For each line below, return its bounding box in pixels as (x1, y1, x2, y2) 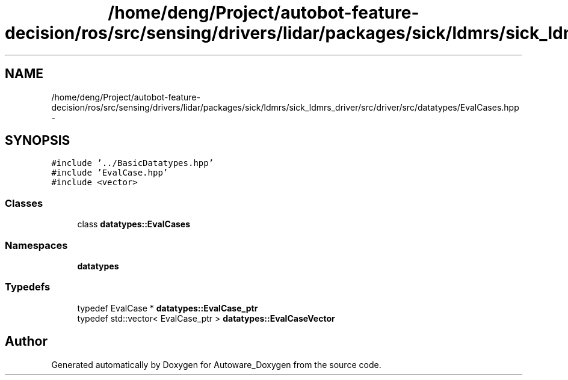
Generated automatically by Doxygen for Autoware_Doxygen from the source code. (51, 359, 381, 370)
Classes (5, 197, 43, 209)
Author (5, 334, 48, 349)
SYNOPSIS (5, 133, 70, 149)
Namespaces (5, 239, 68, 251)
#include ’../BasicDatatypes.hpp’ (51, 158, 214, 168)
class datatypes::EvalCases (77, 219, 191, 230)
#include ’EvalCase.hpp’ (51, 168, 168, 178)
